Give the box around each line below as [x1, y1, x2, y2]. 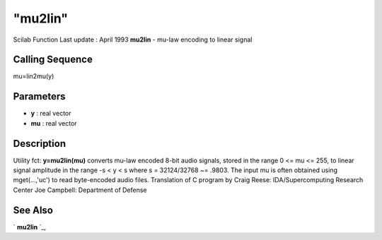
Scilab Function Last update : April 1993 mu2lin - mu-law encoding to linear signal [13, 35, 253, 44]
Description [13, 138, 66, 150]
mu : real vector [30, 119, 77, 127]
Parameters [13, 90, 66, 102]
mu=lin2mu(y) [13, 72, 54, 80]
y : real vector [30, 109, 71, 118]
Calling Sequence [13, 54, 93, 66]
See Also [13, 204, 53, 216]
